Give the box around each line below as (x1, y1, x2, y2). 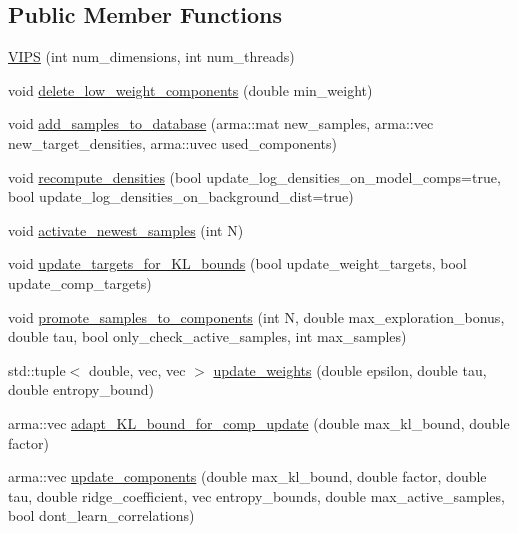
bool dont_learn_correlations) (8, 505, 195, 526)
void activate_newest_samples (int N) (8, 219, 244, 240)
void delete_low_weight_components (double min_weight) (8, 79, 373, 100)
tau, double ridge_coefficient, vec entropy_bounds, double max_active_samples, (8, 485, 505, 506)
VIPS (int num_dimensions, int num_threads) (8, 46, 295, 67)
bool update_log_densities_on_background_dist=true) (8, 186, 354, 207)
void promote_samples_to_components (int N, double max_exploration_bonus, (8, 306, 505, 327)
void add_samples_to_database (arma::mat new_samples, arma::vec (8, 113, 434, 134)
